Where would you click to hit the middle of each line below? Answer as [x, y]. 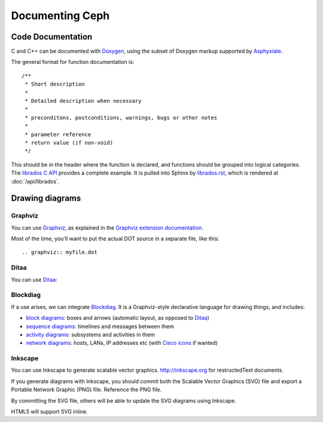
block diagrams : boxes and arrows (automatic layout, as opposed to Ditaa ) [118, 318]
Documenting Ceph [60, 16]
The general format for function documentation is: [73, 62]
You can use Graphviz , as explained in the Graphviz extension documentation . [107, 228]
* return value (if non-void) [69, 143]
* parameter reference [58, 134]
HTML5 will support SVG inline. [49, 412]
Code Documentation [52, 37]
